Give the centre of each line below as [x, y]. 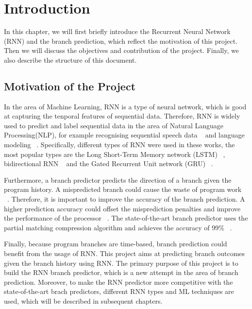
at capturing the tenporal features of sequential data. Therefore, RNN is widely [122, 116]
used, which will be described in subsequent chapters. [83, 300]
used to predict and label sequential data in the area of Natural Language [114, 125]
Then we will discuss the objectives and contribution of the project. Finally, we [121, 50]
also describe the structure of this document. [70, 60]
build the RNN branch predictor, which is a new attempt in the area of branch [121, 272]
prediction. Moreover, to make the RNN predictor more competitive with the [118, 282]
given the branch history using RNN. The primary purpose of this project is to [121, 263]
